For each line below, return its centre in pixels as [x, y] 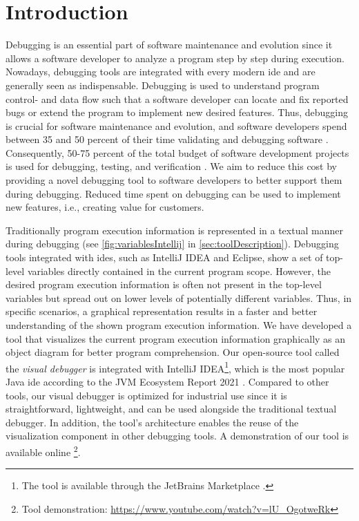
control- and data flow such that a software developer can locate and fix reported [177, 98]
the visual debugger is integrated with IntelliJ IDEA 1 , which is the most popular [175, 367]
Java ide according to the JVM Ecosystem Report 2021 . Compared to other [167, 382]
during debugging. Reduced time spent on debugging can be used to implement [173, 193]
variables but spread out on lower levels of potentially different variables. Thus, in [179, 297]
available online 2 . [43, 451]
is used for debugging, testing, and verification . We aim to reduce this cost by [172, 166]
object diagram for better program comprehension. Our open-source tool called [173, 352]
